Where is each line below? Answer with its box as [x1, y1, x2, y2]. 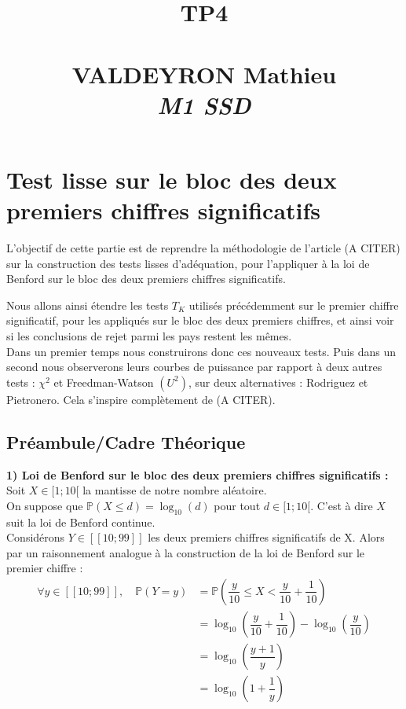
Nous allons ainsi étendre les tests [6, 296, 169, 313]
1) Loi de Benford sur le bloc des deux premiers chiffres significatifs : [6, 466, 389, 483]
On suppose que [6, 497, 83, 513]
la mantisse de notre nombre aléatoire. [82, 482, 267, 498]
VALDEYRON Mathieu [71, 57, 337, 90]
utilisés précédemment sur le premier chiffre [188, 296, 399, 313]
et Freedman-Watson [53, 373, 154, 390]
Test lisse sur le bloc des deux [6, 163, 337, 195]
